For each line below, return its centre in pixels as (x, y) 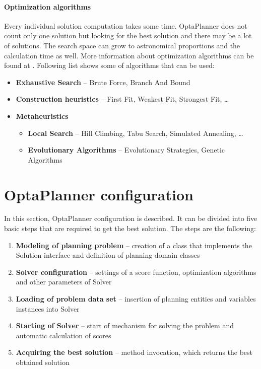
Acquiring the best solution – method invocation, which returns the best (134, 352)
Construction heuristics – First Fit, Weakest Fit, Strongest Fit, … (122, 99)
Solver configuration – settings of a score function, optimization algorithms (136, 272)
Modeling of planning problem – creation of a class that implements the (134, 245)
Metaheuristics (42, 116)
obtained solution (43, 362)
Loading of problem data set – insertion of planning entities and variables (136, 299)
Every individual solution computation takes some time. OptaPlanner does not (126, 25)
